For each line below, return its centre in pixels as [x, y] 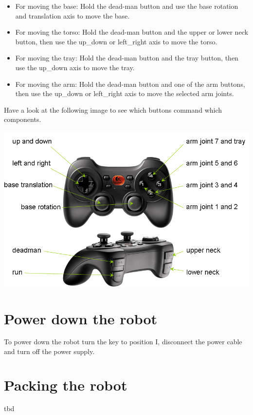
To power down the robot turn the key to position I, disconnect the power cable [123, 342]
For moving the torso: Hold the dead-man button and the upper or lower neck [132, 32]
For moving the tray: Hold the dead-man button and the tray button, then [127, 58]
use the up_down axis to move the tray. [75, 67]
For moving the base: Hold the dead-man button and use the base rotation [127, 6]
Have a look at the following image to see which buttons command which [113, 109]
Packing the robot [66, 385]
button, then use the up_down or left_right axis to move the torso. [116, 41]
